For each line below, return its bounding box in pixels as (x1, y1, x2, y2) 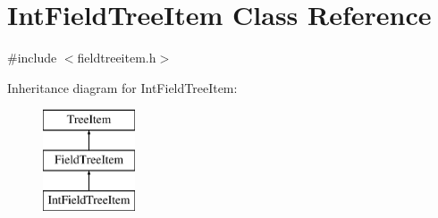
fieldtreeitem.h (77, 48, 156, 67)
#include (7, 48, 57, 67)
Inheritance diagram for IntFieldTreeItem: (7, 78, 238, 96)
